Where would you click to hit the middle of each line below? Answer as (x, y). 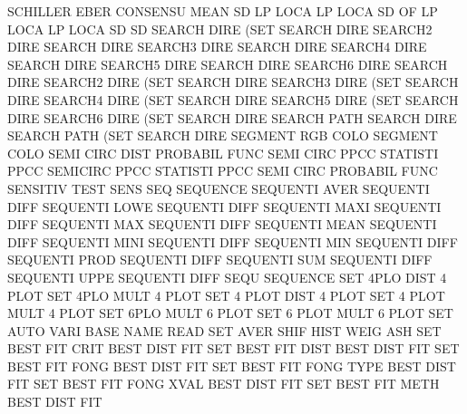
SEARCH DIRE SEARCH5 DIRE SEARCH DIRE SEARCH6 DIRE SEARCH (228, 64)
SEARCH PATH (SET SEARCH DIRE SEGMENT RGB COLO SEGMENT (223, 135)
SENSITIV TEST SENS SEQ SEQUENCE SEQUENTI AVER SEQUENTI (219, 188)
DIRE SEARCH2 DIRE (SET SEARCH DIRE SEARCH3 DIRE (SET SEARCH (233, 82)
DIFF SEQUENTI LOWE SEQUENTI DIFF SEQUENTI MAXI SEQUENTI (224, 206)
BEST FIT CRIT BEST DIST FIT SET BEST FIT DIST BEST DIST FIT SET (233, 348)
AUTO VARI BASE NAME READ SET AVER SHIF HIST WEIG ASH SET (224, 330)
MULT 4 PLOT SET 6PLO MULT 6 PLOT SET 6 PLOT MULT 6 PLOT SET (230, 313)
